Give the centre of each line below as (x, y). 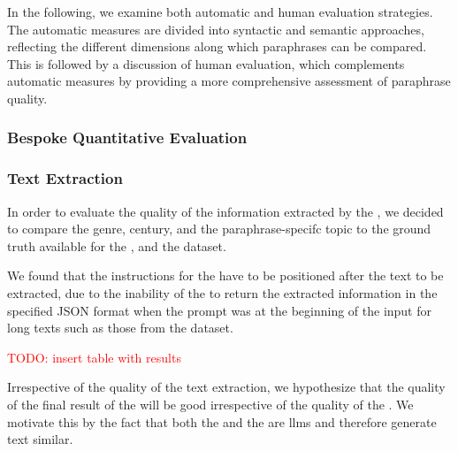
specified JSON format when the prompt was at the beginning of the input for (220, 310)
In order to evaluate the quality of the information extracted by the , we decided (225, 211)
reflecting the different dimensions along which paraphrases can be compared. (217, 46)
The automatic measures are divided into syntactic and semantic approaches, (216, 29)
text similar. (40, 439)
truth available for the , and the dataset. (117, 245)
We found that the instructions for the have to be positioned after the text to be (225, 275)
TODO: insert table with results (94, 357)
